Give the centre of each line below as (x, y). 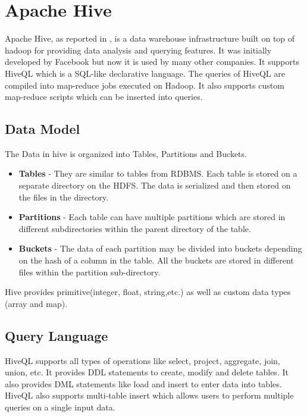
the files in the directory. (64, 197)
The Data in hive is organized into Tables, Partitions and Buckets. (126, 153)
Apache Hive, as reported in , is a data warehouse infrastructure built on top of (150, 38)
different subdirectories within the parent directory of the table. (135, 228)
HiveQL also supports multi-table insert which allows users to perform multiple (149, 395)
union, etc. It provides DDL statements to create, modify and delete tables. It (147, 372)
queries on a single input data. (60, 407)
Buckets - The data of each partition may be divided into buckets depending (160, 248)
